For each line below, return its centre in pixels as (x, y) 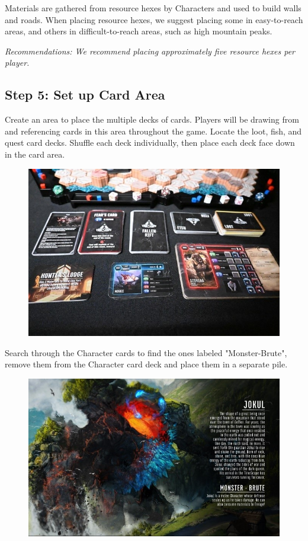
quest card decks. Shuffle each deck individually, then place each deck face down (150, 143)
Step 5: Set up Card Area (85, 95)
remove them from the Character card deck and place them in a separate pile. (146, 364)
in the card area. (35, 154)
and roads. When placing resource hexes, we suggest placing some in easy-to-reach (154, 19)
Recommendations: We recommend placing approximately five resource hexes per (150, 51)
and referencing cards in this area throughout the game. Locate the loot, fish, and (153, 131)
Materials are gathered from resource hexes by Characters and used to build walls (153, 8)
